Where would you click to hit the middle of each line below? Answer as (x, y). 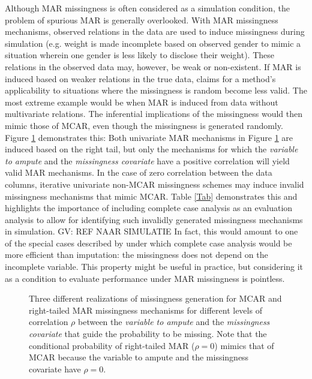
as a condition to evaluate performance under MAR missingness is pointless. (145, 278)
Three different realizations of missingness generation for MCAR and (155, 298)
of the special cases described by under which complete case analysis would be (148, 243)
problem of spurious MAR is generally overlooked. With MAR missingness (142, 19)
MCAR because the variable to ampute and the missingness (139, 357)
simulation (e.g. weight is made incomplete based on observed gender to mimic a (153, 43)
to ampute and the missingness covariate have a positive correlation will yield (147, 160)
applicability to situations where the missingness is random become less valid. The (156, 90)
